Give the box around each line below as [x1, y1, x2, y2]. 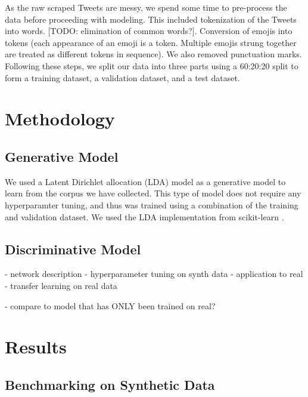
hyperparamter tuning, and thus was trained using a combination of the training [5, 198, 298, 211]
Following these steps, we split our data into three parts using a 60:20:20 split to [5, 59, 298, 72]
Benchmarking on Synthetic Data [5, 375, 215, 393]
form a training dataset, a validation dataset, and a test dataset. [5, 71, 240, 84]
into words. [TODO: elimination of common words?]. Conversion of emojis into [5, 24, 293, 37]
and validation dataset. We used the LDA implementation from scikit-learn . [5, 210, 284, 223]
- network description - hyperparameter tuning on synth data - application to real [5, 267, 303, 280]
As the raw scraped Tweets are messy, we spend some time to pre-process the [5, 1, 287, 13]
